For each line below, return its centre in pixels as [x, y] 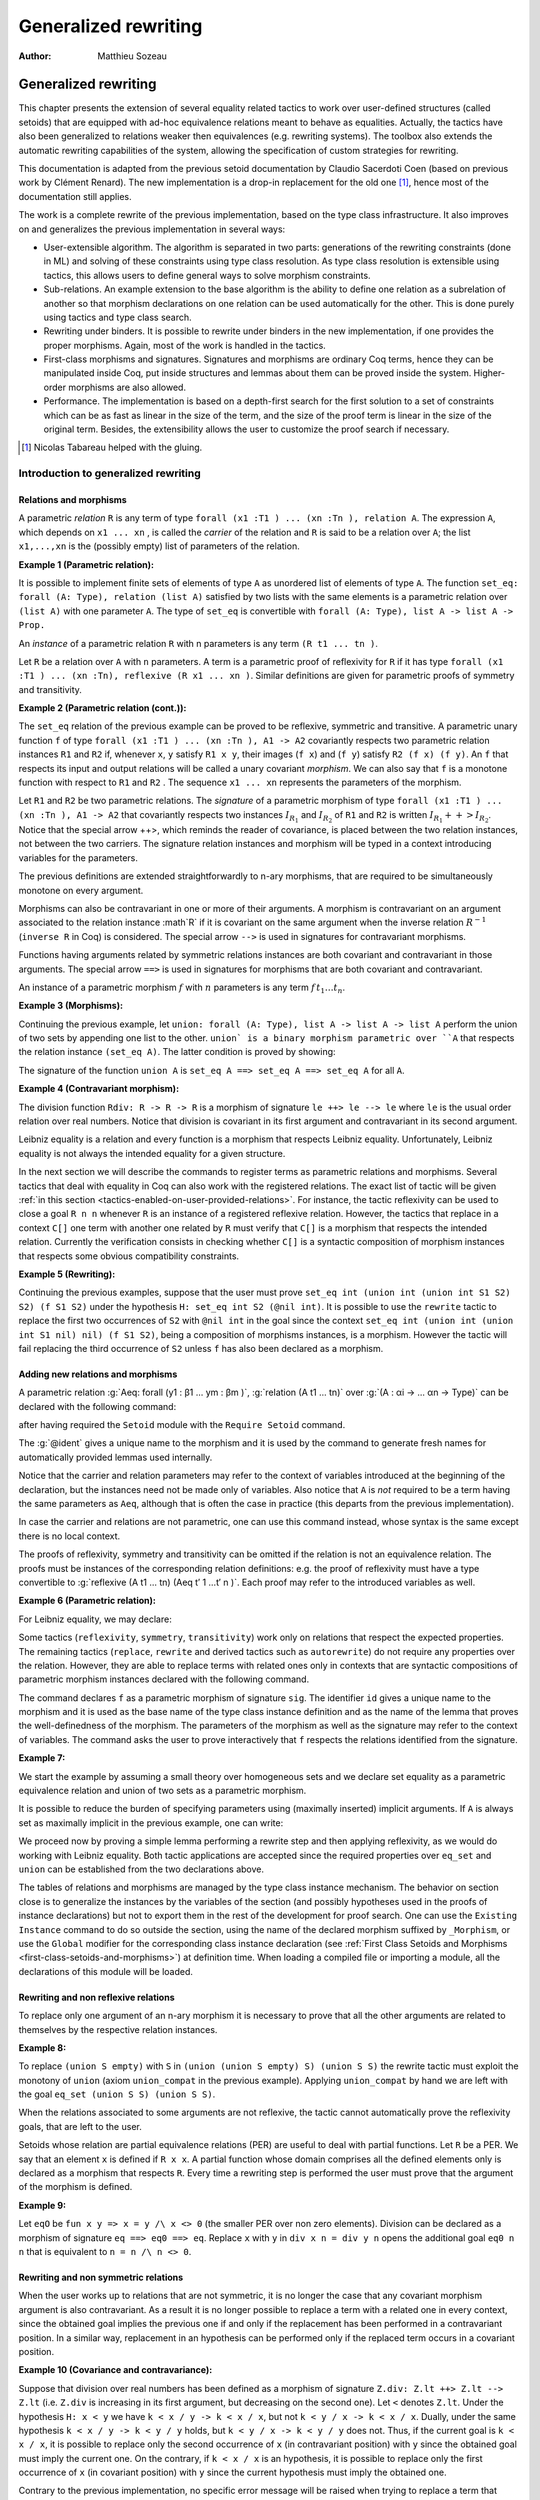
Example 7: [42, 1758]
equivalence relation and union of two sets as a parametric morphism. [162, 1791]
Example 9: [42, 2205]
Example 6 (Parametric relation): [87, 1601]
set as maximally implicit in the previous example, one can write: [151, 1822]
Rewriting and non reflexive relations [96, 1997]
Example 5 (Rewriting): [67, 1274]
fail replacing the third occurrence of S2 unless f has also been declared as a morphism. [201, 1348]
